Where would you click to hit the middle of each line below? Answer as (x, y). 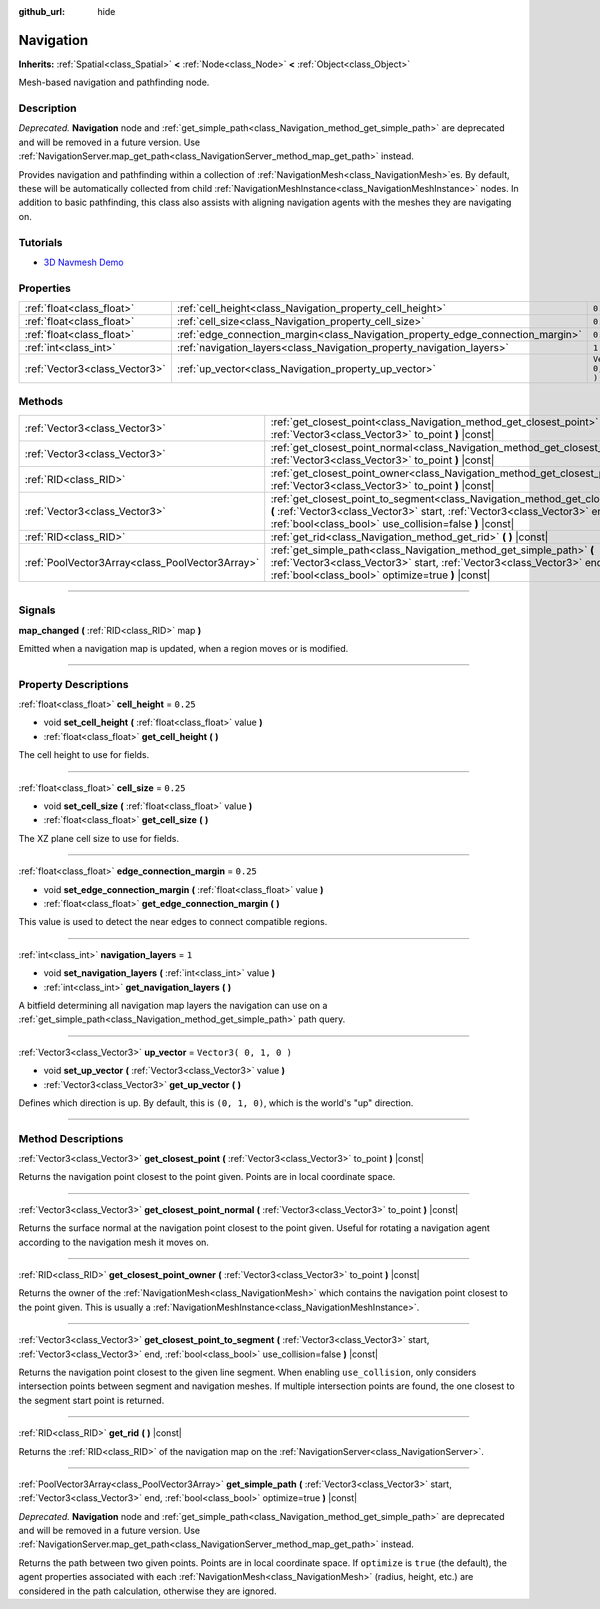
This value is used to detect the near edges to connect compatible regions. (173, 922)
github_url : (41, 11)
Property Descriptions (73, 684)
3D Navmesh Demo (83, 262)
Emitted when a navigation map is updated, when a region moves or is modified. (183, 648)
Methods (41, 402)
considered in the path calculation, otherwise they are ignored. (147, 1591)
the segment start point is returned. (91, 1400)
